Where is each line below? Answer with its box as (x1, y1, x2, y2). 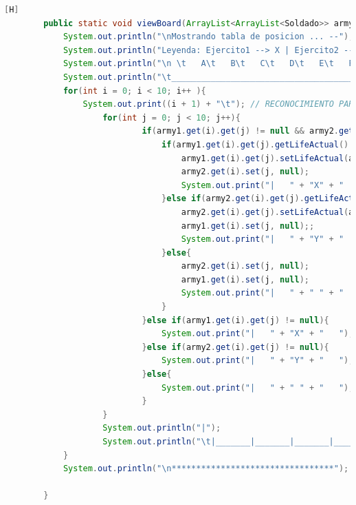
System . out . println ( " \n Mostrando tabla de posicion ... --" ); (63, 32, 354, 42)
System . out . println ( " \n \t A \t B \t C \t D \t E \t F (63, 59, 354, 69)
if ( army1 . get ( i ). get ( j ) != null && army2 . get (142, 126, 354, 136)
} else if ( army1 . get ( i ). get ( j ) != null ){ (142, 315, 329, 325)
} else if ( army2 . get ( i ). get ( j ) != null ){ (142, 342, 329, 352)
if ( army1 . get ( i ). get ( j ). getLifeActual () (162, 139, 349, 150)
